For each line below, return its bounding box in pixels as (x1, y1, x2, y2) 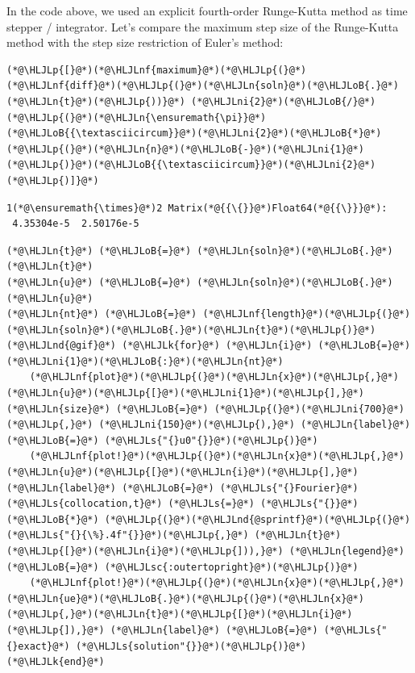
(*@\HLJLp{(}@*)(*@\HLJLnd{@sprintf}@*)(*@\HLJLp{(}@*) (104, 513, 411, 525)
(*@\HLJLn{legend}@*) (288, 546, 405, 557)
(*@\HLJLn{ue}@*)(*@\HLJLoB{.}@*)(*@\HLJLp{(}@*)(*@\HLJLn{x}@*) (6, 592, 364, 604)
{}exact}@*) (6, 640, 70, 652)
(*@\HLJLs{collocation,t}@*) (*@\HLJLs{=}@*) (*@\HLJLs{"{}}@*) (6, 498, 359, 510)
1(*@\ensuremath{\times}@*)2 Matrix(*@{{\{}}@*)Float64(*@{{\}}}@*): (6, 202, 388, 214)
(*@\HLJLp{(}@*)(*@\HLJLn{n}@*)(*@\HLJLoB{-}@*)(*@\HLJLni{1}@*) (6, 143, 364, 155)
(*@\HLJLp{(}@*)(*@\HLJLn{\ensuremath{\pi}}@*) (6, 111, 267, 123)
